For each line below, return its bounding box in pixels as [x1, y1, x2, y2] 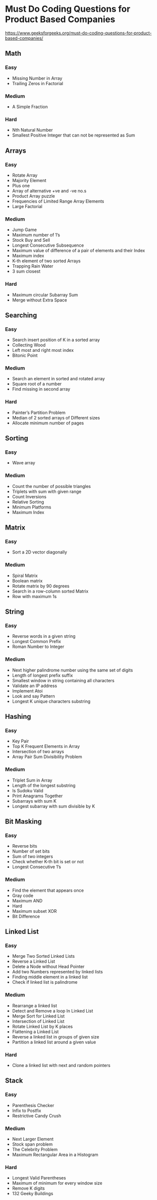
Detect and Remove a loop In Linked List [12, 1008, 94, 1014]
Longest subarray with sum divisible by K [12, 803, 95, 809]
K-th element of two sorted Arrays [12, 258, 81, 264]
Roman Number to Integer [12, 644, 64, 649]
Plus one [12, 183, 30, 188]
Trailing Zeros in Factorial [12, 80, 63, 86]
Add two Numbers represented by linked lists [12, 969, 103, 975]
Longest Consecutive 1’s [12, 864, 61, 870]
